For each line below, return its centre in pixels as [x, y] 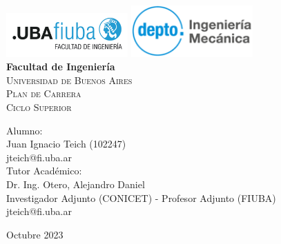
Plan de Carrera [44, 93]
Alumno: [25, 130]
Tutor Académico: [44, 171]
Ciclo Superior [39, 107]
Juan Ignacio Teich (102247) [66, 144]
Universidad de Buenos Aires [69, 80]
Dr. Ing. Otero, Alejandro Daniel [76, 184]
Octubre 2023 [35, 234]
